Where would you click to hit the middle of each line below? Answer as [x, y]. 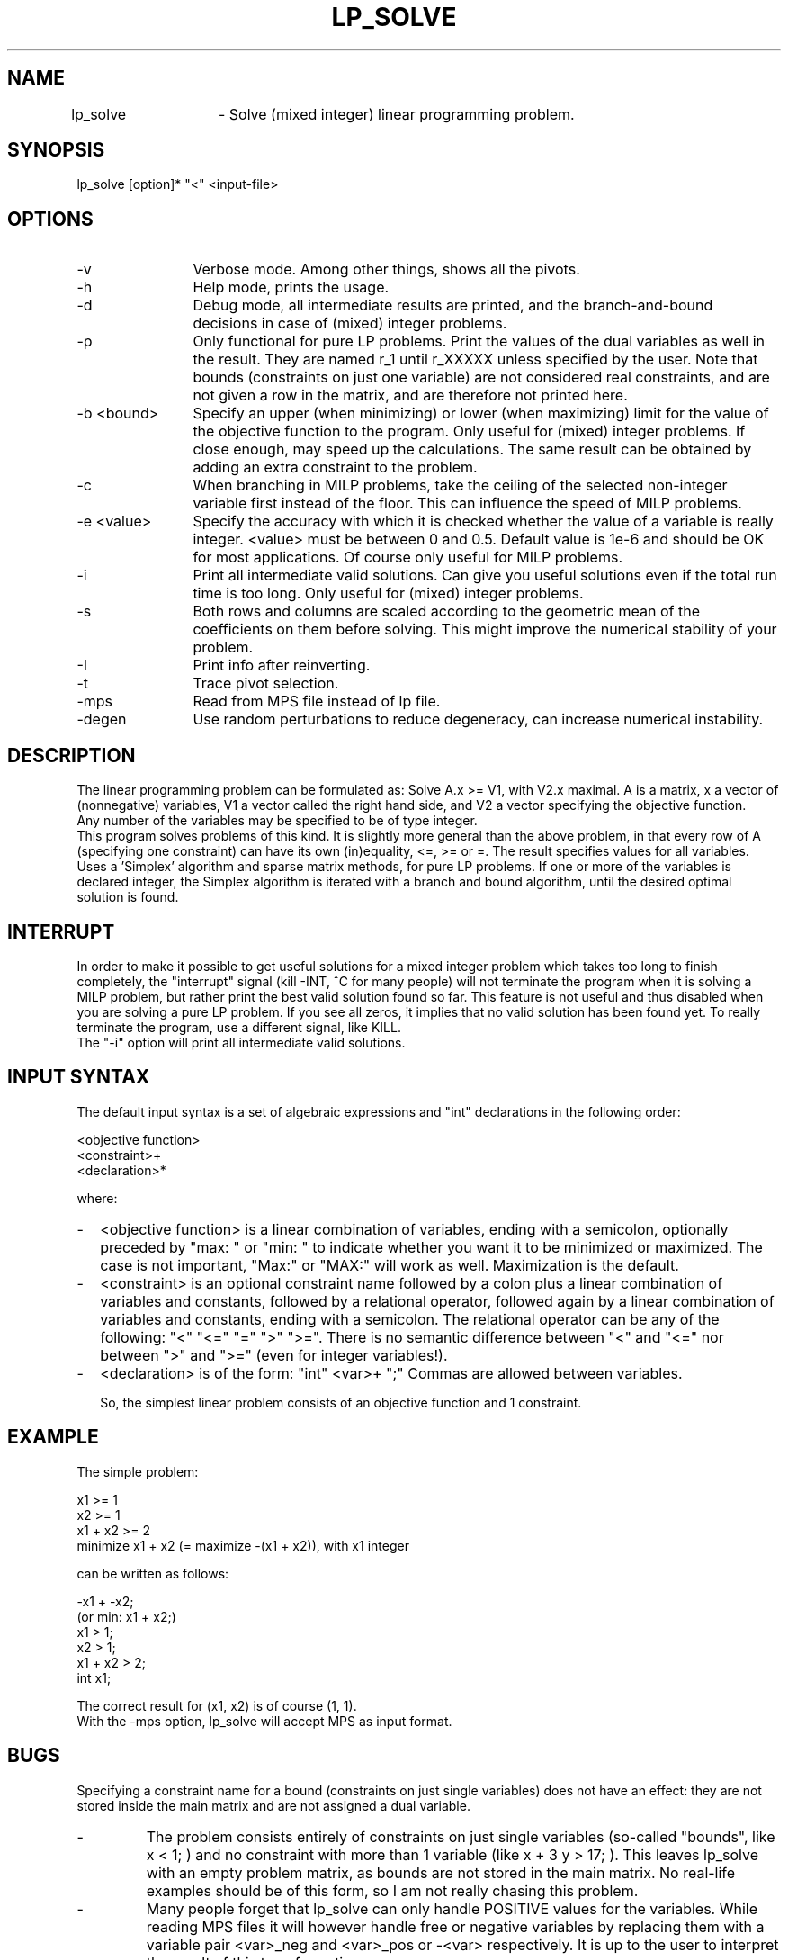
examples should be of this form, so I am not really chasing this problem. [392, 1890]
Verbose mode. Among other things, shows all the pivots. [386, 270]
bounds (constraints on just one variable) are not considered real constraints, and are [481, 378]
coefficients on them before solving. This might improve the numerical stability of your [485, 629]
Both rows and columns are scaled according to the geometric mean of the [446, 611]
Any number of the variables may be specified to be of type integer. [277, 821]
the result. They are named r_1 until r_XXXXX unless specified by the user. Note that [475, 360]
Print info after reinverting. [282, 665]
